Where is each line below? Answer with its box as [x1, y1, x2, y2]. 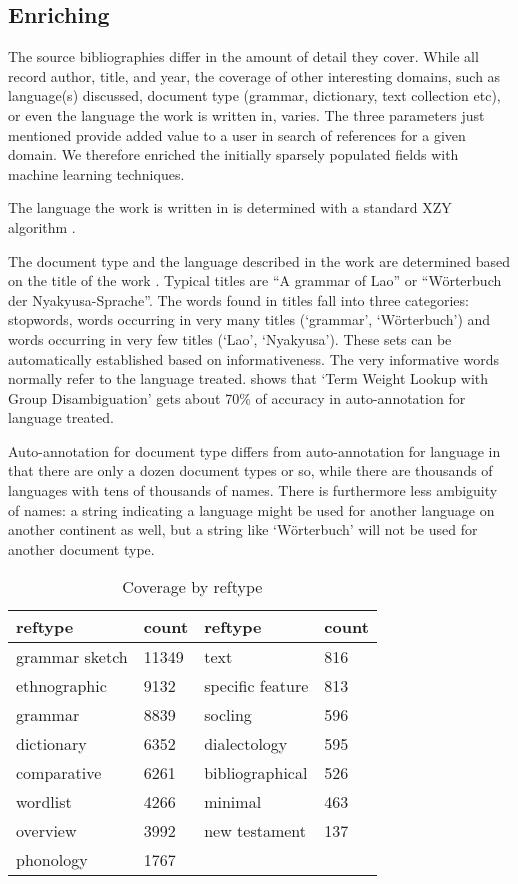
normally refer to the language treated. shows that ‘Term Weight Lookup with [8, 368, 489, 389]
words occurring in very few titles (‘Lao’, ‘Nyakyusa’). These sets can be [8, 328, 452, 349]
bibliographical [204, 761, 308, 785]
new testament [204, 819, 307, 843]
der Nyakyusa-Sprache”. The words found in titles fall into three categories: [8, 289, 469, 310]
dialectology [204, 732, 288, 756]
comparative [16, 761, 102, 785]
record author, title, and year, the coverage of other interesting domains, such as [8, 65, 501, 86]
